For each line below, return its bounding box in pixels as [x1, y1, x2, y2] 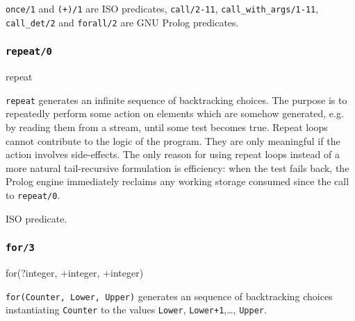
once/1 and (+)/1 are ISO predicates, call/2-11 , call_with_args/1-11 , [6, 1, 319, 15]
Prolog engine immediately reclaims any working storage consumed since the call [6, 174, 349, 189]
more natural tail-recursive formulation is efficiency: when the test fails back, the [6, 160, 349, 175]
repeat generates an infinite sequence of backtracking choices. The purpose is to [6, 92, 347, 107]
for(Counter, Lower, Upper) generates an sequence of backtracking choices [6, 288, 333, 303]
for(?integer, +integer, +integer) [6, 265, 144, 279]
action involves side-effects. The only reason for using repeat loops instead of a [6, 147, 340, 162]
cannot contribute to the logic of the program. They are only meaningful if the [6, 133, 340, 148]
